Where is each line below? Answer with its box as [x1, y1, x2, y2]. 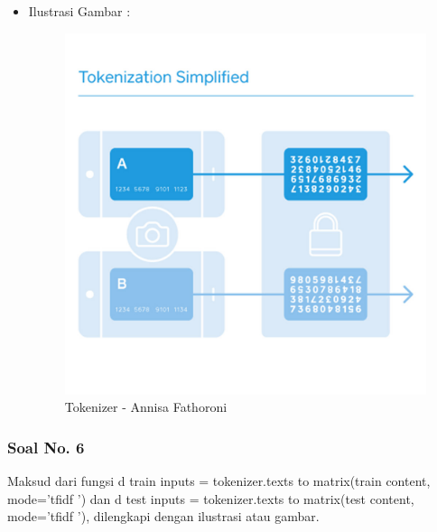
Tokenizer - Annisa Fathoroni [64, 397, 228, 416]
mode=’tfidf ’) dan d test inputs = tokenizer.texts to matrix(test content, [7, 489, 414, 508]
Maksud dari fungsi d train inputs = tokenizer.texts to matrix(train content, [7, 471, 431, 490]
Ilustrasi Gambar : [28, 2, 131, 20]
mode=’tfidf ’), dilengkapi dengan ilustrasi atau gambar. [7, 507, 320, 526]
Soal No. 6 [7, 435, 85, 458]
